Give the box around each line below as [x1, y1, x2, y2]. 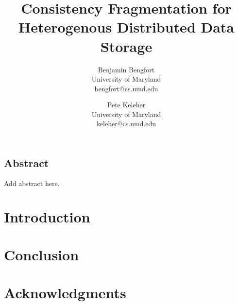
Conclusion [4, 245, 79, 265]
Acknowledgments [4, 283, 126, 303]
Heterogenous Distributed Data [18, 17, 235, 37]
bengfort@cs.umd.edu [94, 83, 158, 93]
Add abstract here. [4, 178, 60, 188]
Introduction [4, 206, 90, 226]
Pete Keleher [107, 100, 146, 110]
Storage [100, 36, 153, 56]
